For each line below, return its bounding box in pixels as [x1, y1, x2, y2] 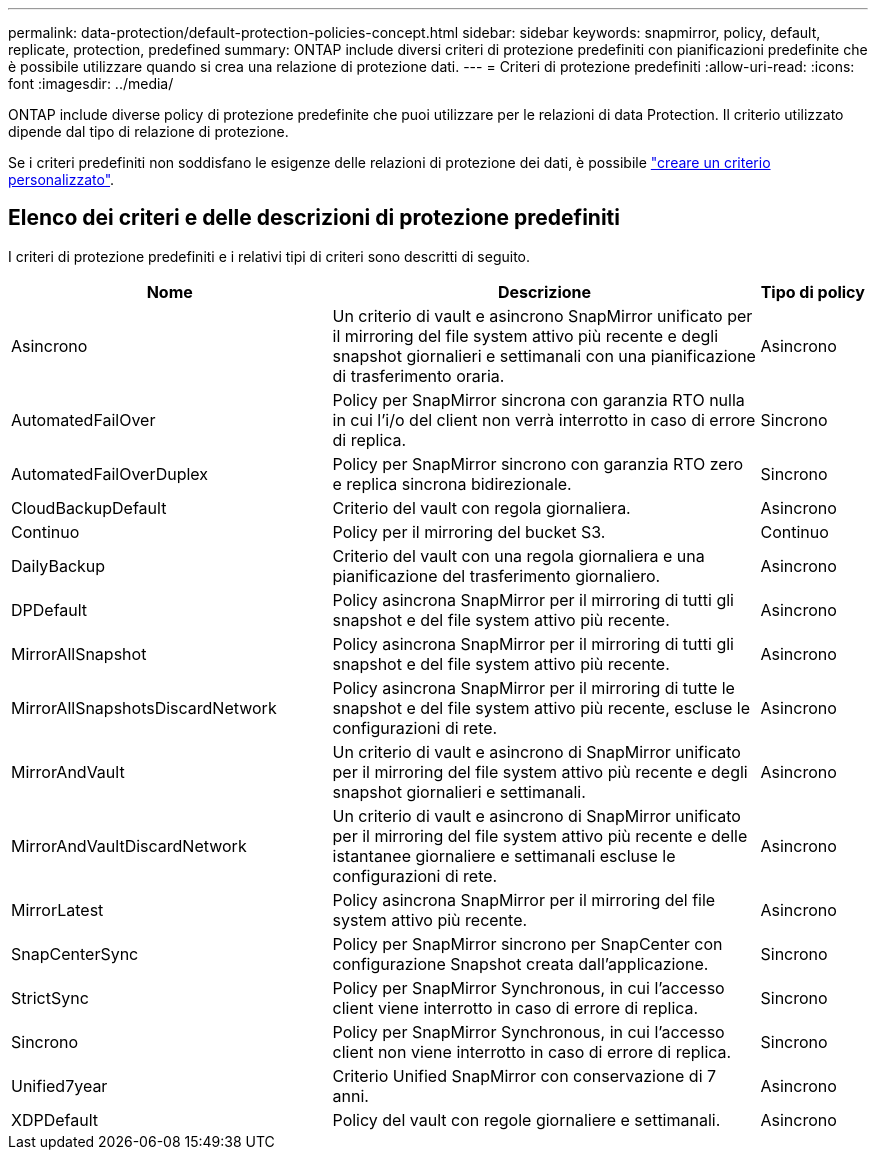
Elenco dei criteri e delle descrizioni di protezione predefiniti [8, 205, 620, 231]
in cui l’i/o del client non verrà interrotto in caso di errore [332, 409, 756, 430]
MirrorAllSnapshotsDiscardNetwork [11, 697, 277, 718]
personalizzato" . [8, 171, 115, 188]
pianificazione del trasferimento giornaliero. [332, 565, 661, 586]
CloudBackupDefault [11, 497, 167, 518]
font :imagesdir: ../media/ [8, 75, 174, 92]
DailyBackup [11, 555, 106, 576]
